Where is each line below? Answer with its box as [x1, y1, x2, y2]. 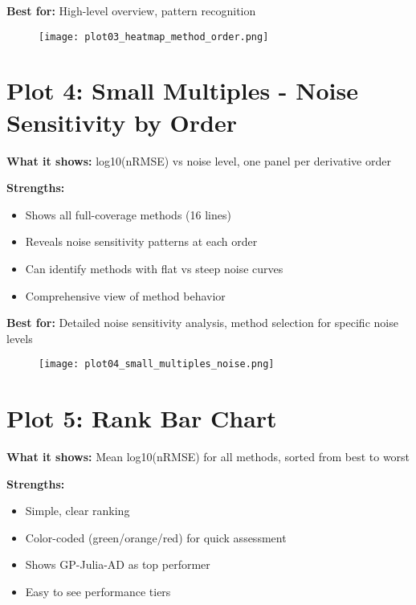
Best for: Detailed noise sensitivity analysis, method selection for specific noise [6, 314, 398, 331]
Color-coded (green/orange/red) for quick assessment [25, 529, 287, 546]
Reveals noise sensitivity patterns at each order [25, 233, 258, 250]
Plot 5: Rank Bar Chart [6, 402, 277, 435]
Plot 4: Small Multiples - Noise [6, 74, 359, 107]
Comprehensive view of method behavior [25, 287, 226, 304]
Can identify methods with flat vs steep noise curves [25, 260, 283, 276]
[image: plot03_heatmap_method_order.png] [39, 31, 269, 43]
